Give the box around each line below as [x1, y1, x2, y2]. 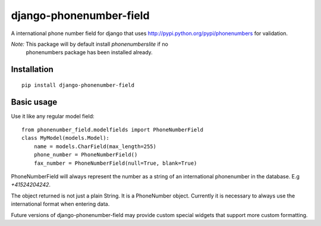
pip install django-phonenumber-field [21, 81, 135, 89]
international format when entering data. [11, 200, 110, 208]
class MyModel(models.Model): [21, 134, 110, 142]
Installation [11, 64, 53, 74]
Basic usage [11, 97, 58, 107]
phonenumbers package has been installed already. [26, 49, 153, 56]
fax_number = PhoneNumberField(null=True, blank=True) [33, 159, 197, 167]
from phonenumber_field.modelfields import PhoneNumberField [21, 127, 203, 133]
